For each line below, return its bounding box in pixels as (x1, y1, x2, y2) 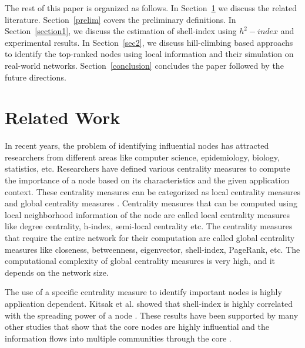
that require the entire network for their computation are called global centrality (5, 232, 295, 244)
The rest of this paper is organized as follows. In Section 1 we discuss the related (5, 2, 297, 14)
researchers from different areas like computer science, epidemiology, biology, (5, 150, 280, 163)
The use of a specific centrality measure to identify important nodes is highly (5, 286, 282, 298)
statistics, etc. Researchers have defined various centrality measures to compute (5, 162, 290, 175)
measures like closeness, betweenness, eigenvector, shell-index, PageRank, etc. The (5, 243, 300, 255)
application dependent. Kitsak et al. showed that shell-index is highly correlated (5, 297, 293, 309)
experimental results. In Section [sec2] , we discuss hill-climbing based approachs (5, 36, 293, 48)
